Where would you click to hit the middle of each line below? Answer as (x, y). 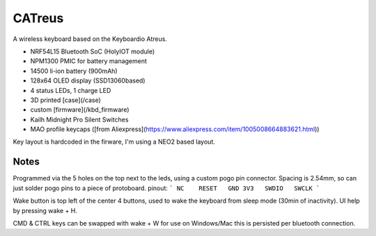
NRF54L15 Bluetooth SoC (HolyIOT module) (93, 51)
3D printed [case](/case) (65, 100)
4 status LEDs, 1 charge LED (71, 90)
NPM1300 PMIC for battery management (89, 61)
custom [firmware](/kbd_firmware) (80, 110)
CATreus (38, 18)
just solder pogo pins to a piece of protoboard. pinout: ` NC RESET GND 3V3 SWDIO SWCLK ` (166, 188)
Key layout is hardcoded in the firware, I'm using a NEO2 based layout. (114, 142)
